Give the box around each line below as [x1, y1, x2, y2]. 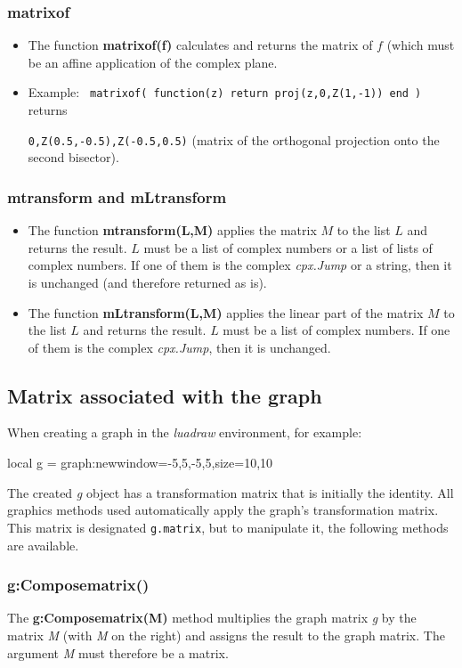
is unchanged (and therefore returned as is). [28, 273, 267, 291]
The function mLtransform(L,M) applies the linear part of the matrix [28, 303, 424, 322]
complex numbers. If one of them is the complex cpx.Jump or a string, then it [28, 256, 452, 274]
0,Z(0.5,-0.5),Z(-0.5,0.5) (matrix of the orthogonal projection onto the [28, 130, 440, 149]
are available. [7, 535, 79, 554]
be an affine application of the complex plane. [28, 53, 278, 71]
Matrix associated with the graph [7, 381, 322, 409]
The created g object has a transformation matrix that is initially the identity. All [7, 483, 454, 501]
